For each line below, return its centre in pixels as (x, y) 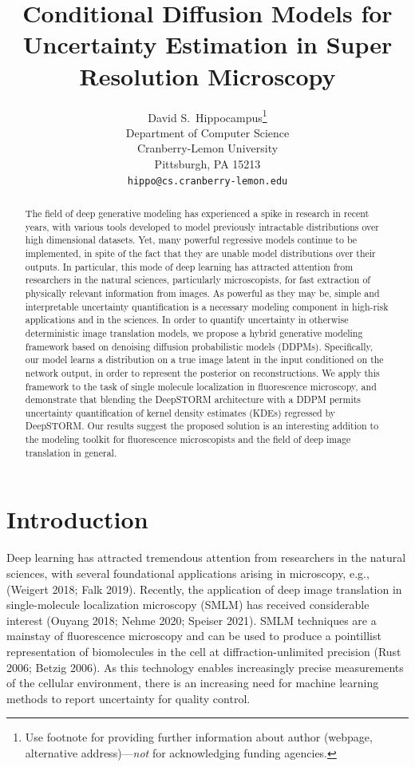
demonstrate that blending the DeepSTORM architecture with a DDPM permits (193, 399)
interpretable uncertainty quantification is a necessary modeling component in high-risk (207, 306)
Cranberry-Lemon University (207, 148)
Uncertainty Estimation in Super (207, 44)
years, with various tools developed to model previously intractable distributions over (202, 226)
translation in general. (71, 452)
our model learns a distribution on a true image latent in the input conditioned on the (204, 360)
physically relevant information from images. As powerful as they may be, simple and (202, 293)
